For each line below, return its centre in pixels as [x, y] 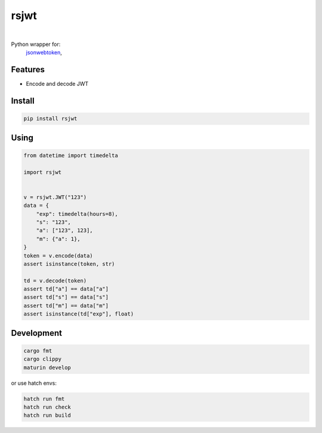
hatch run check [47, 407]
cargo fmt [38, 351]
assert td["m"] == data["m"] [66, 305]
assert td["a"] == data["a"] [66, 289]
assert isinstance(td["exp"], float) [79, 314]
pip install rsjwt [50, 119]
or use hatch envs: [34, 383]
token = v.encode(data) [58, 256]
